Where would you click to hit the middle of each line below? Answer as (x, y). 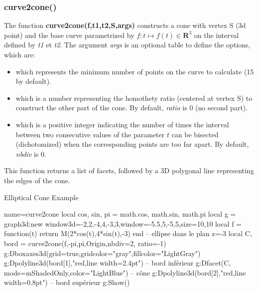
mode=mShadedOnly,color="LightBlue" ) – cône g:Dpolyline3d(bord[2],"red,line (125, 272)
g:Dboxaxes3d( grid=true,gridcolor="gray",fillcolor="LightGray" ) (102, 253)
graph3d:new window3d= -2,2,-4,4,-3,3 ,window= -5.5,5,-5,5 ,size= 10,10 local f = (123, 223)
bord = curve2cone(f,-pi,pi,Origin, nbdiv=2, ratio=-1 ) (85, 243)
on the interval (216, 35)
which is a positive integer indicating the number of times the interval (122, 124)
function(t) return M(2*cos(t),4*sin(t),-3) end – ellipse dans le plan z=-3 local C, (128, 233)
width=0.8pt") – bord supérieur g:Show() (67, 282)
